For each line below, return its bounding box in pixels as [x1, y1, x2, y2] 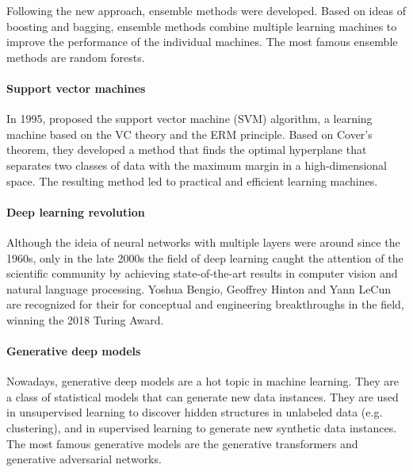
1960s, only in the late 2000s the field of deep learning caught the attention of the [6, 249, 403, 266]
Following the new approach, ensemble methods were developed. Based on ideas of [6, 2, 406, 18]
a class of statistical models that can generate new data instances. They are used [6, 388, 399, 405]
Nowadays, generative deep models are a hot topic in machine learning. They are [6, 373, 399, 389]
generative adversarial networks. [6, 451, 162, 467]
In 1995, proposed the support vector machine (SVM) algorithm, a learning [6, 110, 373, 127]
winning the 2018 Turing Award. [6, 311, 164, 328]
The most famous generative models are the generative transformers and [6, 435, 358, 451]
